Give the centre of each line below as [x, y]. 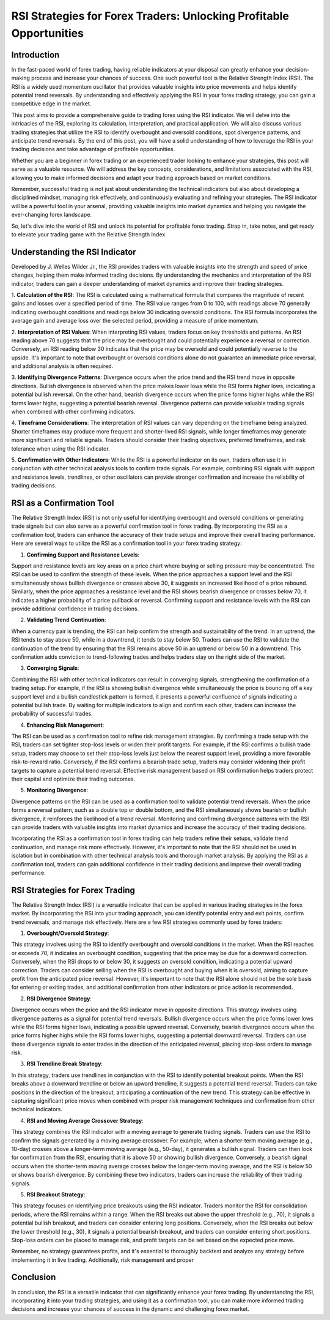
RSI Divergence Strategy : [59, 999]
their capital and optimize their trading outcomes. [73, 779]
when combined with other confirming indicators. [73, 412]
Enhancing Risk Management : [65, 725]
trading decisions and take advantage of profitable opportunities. [93, 149]
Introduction [35, 55]
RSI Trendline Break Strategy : [65, 1064]
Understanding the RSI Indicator [74, 252]
